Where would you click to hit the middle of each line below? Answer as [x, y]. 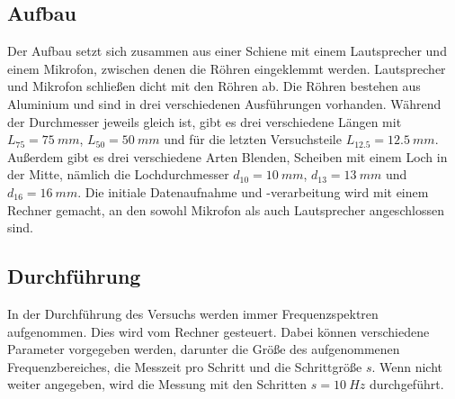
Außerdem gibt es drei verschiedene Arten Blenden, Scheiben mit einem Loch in [227, 156]
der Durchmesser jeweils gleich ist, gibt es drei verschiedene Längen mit [205, 121]
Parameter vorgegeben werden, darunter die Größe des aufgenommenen [204, 349]
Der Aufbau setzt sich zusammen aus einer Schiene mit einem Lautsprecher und [227, 51]
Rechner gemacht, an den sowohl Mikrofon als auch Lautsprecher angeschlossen [226, 209]
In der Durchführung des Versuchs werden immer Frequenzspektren [193, 313]
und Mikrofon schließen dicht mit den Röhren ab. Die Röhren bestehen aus [214, 86]
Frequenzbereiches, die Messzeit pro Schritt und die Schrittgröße [185, 366]
